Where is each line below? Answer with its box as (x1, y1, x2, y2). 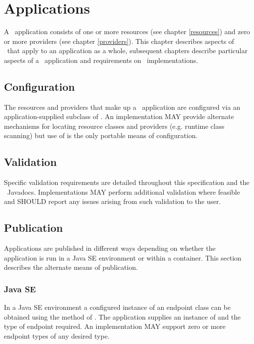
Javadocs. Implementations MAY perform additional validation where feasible (7, 186, 240, 197)
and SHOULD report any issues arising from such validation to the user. (4, 196, 221, 206)
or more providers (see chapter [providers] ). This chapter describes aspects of (4, 36, 234, 46)
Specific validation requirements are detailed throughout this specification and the (4, 177, 250, 187)
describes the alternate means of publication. (4, 262, 138, 272)
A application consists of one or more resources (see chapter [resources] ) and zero (4, 26, 250, 37)
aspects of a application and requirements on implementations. (4, 55, 198, 65)
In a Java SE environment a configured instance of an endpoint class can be (4, 302, 231, 312)
